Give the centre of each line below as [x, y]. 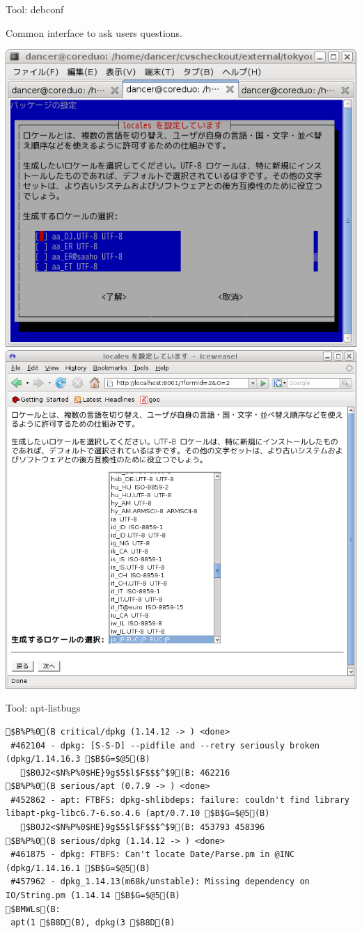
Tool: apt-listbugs [43, 708]
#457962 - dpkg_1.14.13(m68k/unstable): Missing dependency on [160, 882]
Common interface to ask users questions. [94, 32]
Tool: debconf [35, 9]
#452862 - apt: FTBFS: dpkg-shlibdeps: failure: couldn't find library [180, 800]
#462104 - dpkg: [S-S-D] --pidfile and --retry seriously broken [165, 745]
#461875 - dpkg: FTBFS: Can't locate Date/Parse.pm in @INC [153, 855]
